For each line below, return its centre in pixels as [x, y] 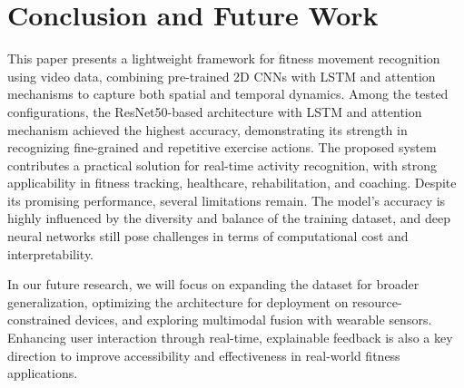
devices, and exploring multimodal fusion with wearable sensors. [253, 320]
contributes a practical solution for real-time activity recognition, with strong [222, 165]
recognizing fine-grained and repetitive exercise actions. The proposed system [222, 147]
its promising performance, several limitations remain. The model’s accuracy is [227, 200]
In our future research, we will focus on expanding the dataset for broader [213, 284]
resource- [377, 301]
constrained [39, 320]
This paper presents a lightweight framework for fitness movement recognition [224, 58]
